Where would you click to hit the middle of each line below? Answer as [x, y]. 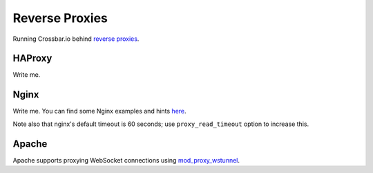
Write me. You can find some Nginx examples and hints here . [99, 111]
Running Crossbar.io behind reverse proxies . [76, 39]
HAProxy [32, 58]
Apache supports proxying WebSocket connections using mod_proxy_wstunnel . [126, 160]
